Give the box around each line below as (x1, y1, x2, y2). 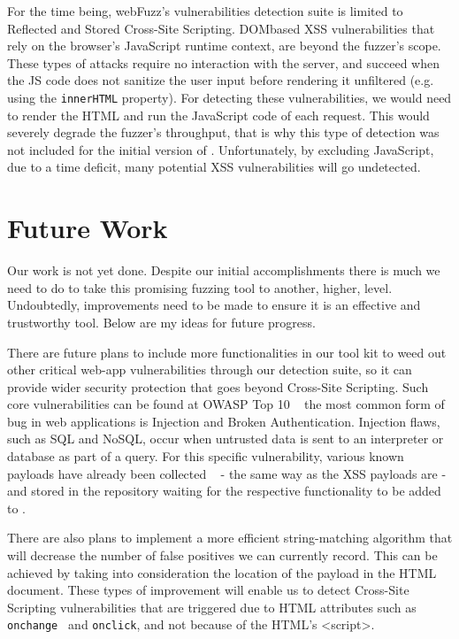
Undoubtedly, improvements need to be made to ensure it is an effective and (7, 296, 421, 314)
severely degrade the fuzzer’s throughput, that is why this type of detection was (7, 123, 440, 142)
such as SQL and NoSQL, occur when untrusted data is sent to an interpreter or (7, 429, 444, 448)
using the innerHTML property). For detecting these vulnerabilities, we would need (7, 88, 452, 106)
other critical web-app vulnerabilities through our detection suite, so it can (7, 360, 412, 379)
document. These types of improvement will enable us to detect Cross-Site (7, 581, 409, 599)
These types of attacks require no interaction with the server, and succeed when (7, 53, 440, 72)
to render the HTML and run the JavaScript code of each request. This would (7, 105, 430, 124)
